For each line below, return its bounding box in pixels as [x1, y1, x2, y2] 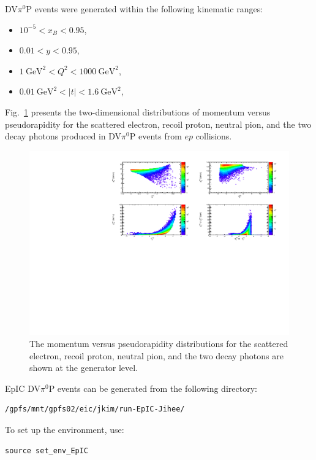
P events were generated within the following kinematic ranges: [26, 2, 263, 15]
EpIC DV [5, 381, 40, 394]
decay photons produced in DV [5, 130, 122, 142]
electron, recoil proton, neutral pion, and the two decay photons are [29, 349, 284, 362]
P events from [129, 130, 182, 142]
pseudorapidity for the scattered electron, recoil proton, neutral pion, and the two [5, 117, 312, 130]
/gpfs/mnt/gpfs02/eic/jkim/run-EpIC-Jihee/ [5, 405, 185, 414]
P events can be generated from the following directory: [48, 381, 257, 394]
